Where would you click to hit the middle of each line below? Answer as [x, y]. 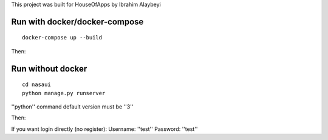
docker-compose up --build [62, 38]
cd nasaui [36, 85]
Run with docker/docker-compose [77, 22]
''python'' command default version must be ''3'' [72, 107]
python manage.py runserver [64, 93]
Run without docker [49, 69]
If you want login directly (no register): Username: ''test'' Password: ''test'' [104, 129]
